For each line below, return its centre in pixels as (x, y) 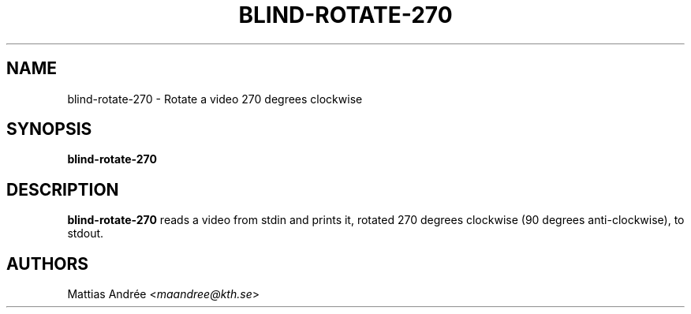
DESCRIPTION (63, 189)
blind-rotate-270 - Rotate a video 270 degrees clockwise (215, 99)
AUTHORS (48, 264)
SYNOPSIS (49, 129)
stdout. (86, 234)
